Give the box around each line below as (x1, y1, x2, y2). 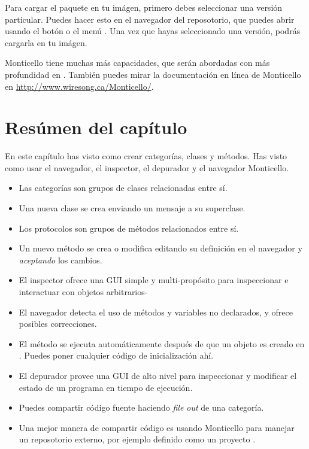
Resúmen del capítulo (5, 115, 187, 139)
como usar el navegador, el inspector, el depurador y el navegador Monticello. (5, 161, 289, 174)
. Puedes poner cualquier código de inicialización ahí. (19, 349, 214, 362)
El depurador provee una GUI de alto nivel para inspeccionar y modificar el (19, 369, 297, 381)
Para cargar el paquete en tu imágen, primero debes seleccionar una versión (5, 1, 283, 13)
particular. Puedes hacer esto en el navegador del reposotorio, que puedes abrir (5, 13, 295, 25)
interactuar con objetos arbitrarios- (19, 286, 148, 298)
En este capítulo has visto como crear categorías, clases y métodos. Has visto (5, 150, 287, 162)
